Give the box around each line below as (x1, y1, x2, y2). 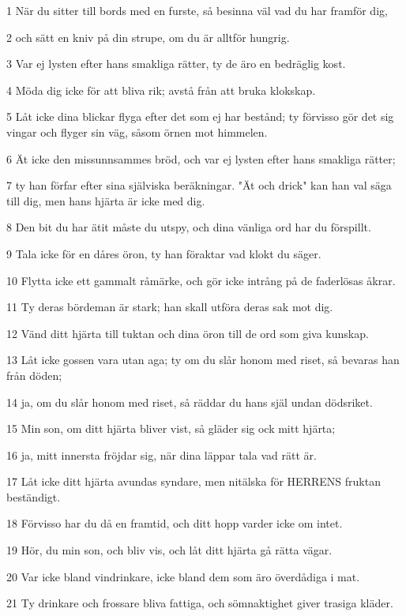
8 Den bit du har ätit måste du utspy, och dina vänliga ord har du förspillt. (6, 219, 371, 235)
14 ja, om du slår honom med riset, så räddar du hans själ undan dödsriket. (6, 393, 373, 410)
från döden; (6, 366, 62, 383)
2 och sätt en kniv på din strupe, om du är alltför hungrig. (6, 28, 290, 45)
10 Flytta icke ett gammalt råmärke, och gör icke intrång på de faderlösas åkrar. (6, 272, 396, 288)
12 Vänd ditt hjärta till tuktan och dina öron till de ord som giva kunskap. (6, 325, 369, 341)
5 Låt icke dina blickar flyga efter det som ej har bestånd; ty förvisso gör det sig (6, 108, 394, 125)
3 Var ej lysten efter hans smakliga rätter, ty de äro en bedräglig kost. (6, 55, 346, 72)
